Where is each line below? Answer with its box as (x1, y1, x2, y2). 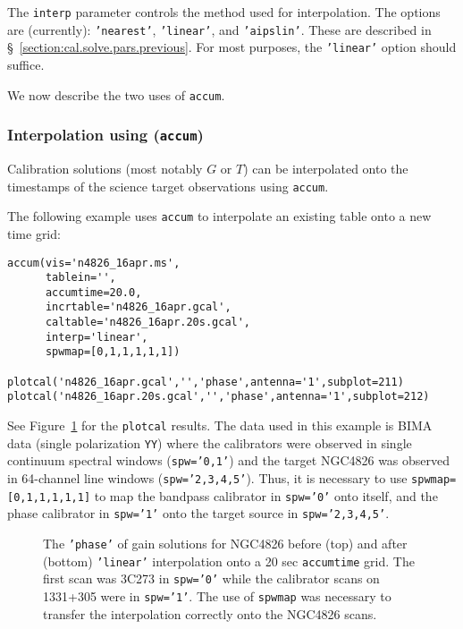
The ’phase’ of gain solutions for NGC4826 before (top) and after (43, 534, 408, 552)
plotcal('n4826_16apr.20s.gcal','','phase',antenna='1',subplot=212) (7, 390, 430, 404)
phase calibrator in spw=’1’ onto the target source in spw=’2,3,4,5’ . (7, 504, 390, 523)
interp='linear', (45, 330, 148, 344)
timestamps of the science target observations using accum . (7, 176, 329, 195)
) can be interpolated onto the (243, 159, 408, 177)
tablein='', (45, 271, 116, 285)
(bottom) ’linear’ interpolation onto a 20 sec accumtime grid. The (43, 551, 415, 570)
